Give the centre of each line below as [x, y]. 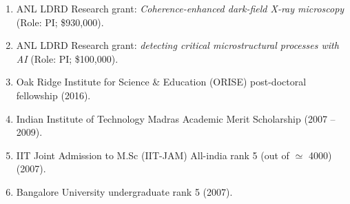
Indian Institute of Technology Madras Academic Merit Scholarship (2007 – [176, 118]
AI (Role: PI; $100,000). [67, 58]
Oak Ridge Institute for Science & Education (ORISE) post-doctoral [161, 82]
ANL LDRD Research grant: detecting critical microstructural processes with [177, 45]
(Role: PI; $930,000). [60, 22]
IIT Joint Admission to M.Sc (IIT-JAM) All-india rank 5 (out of [153, 155]
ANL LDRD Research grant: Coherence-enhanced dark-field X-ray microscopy [180, 8]
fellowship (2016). [53, 95]
